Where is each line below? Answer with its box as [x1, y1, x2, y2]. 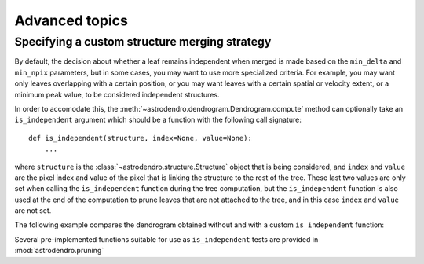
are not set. [14, 206, 52, 215]
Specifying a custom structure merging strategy [14, 35, 272, 49]
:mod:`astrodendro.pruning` [14, 246, 104, 255]
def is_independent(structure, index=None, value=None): [28, 134, 253, 142]
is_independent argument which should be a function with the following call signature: [14, 115, 302, 125]
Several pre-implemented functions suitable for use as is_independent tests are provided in [14, 234, 319, 244]
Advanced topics [14, 12, 129, 29]
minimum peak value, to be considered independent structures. [14, 90, 220, 99]
